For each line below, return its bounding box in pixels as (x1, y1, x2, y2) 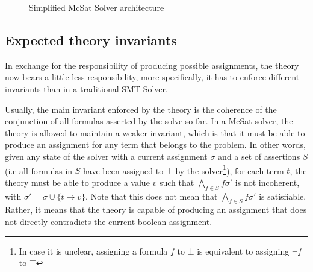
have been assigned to (83, 164, 164, 177)
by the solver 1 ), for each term (175, 162, 284, 177)
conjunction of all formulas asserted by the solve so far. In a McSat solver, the (5, 115, 293, 127)
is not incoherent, (235, 176, 300, 188)
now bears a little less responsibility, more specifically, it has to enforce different (5, 71, 300, 83)
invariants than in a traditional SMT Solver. (5, 82, 168, 95)
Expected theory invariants (5, 30, 177, 49)
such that (159, 176, 194, 188)
